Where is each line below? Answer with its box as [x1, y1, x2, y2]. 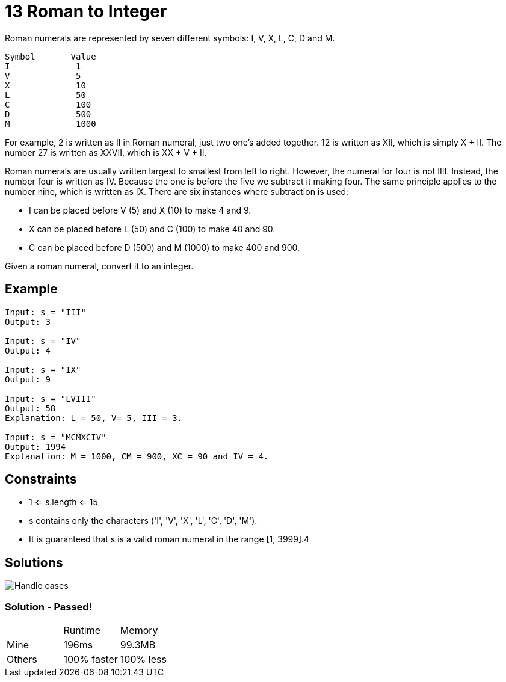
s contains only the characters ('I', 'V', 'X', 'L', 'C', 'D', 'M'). [29, 515, 258, 526]
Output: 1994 [5, 441, 66, 452]
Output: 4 [5, 345, 51, 355]
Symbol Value [5, 51, 96, 61]
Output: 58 [5, 403, 56, 413]
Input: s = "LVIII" [5, 393, 96, 404]
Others [7, 653, 37, 666]
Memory [120, 624, 158, 637]
